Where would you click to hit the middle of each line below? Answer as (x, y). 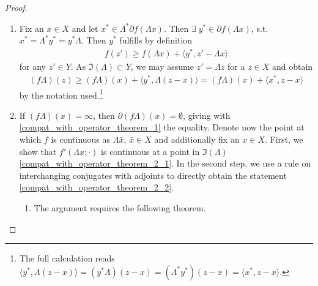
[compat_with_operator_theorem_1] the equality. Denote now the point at (162, 127)
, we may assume (162, 66)
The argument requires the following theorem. (120, 208)
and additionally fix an (197, 139)
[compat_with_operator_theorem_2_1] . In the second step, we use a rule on (165, 163)
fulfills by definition (156, 40)
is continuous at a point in (150, 151)
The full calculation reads (67, 258)
